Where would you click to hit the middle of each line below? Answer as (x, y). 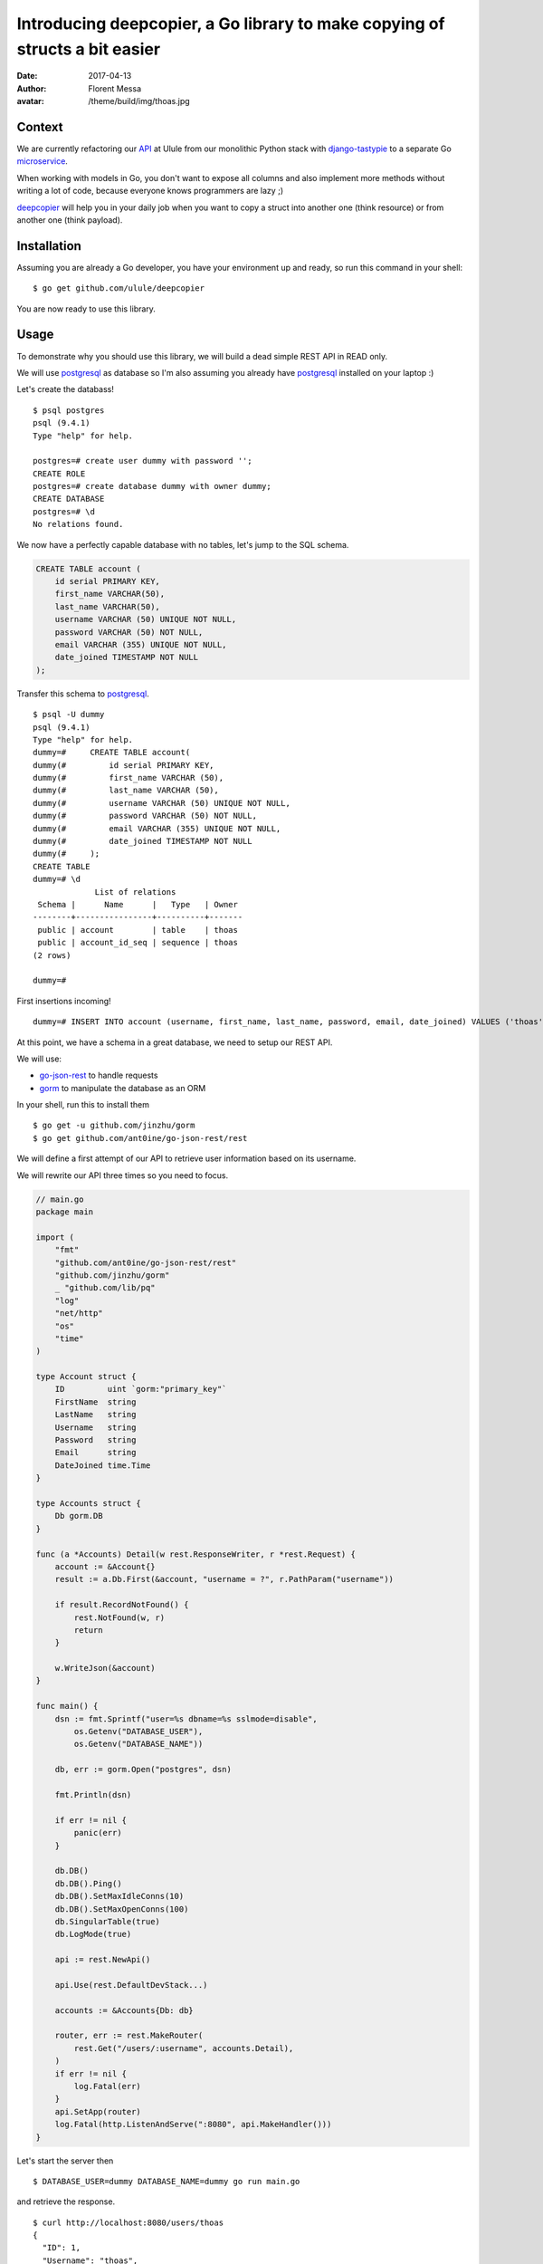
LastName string (95, 1415)
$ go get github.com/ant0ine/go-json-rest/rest (140, 1138)
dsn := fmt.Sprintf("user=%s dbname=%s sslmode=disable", (186, 1719)
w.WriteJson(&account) (105, 1668)
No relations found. (78, 524)
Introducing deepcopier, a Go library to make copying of (231, 24)
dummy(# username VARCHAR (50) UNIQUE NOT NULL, (162, 803)
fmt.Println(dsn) (93, 1794)
